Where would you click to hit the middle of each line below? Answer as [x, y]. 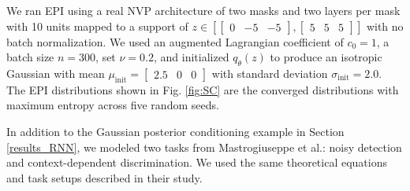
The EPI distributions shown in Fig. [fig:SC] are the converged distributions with [203, 89]
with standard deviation [270, 73]
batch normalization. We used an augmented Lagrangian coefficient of [175, 41]
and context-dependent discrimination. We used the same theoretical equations [197, 162]
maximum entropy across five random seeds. [113, 105]
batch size [30, 57]
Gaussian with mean [56, 73]
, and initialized [191, 57]
